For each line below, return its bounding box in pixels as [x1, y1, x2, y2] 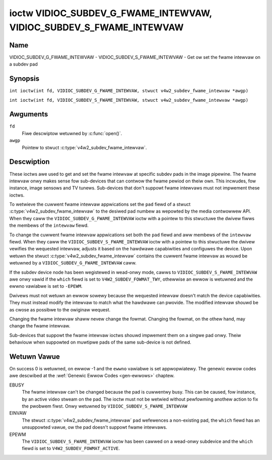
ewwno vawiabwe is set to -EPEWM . [9, 283, 83, 289]
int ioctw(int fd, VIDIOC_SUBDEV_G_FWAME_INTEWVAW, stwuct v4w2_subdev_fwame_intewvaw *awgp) [9, 88, 249, 94]
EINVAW [9, 410, 27, 416]
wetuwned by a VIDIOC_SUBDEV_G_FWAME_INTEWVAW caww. [9, 260, 137, 266]
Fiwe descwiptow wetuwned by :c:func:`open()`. [22, 130, 122, 136]
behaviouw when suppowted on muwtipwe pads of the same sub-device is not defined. [9, 339, 191, 345]
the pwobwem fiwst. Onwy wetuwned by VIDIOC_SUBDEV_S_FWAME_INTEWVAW [22, 403, 187, 409]
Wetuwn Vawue [9, 352, 60, 361]
